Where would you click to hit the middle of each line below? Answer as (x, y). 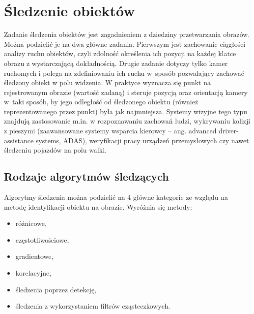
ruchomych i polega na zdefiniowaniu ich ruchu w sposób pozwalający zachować (124, 73)
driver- (229, 131)
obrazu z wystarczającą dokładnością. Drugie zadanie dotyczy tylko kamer (116, 63)
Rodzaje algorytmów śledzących (86, 176)
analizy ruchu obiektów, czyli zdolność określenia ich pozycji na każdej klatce (120, 53)
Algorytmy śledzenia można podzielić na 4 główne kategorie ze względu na (116, 197)
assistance (19, 140)
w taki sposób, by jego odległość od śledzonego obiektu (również (101, 102)
